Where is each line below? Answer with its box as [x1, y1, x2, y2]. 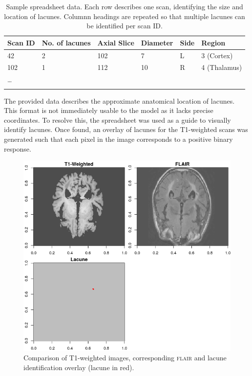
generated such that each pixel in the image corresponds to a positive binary [4, 134, 233, 144]
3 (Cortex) [201, 50, 233, 60]
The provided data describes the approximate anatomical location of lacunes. [4, 95, 235, 106]
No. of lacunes [42, 37, 91, 47]
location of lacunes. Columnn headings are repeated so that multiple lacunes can [4, 11, 245, 21]
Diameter [141, 37, 173, 47]
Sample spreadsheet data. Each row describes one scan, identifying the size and [6, 1, 243, 11]
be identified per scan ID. [86, 21, 163, 31]
